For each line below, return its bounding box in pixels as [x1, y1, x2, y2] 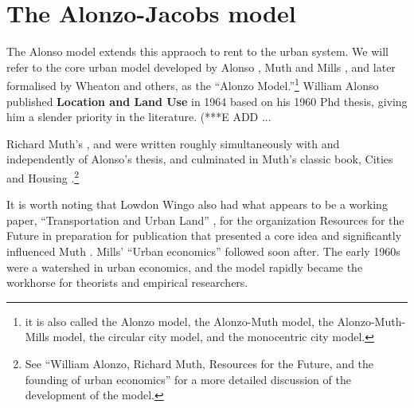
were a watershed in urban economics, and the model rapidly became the [6, 258, 363, 275]
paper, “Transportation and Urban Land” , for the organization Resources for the [6, 211, 404, 228]
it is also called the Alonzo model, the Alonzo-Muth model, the [25, 312, 334, 329]
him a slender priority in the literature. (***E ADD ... [6, 108, 271, 125]
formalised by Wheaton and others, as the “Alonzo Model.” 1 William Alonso [6, 75, 379, 93]
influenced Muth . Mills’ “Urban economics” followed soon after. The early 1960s [6, 242, 400, 259]
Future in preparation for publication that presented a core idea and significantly [6, 227, 402, 244]
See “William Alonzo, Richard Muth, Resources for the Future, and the [25, 355, 374, 371]
